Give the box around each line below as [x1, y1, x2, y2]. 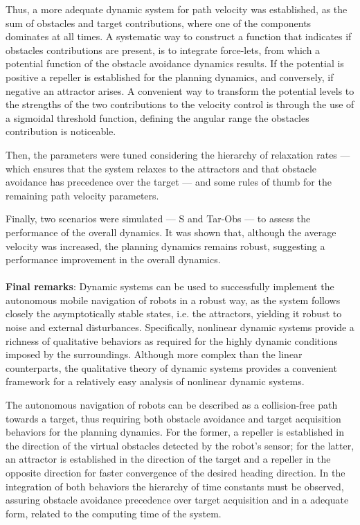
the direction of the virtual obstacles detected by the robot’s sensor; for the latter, [6, 438, 354, 452]
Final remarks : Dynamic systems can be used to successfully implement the [6, 279, 334, 294]
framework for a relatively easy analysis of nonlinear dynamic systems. [6, 374, 305, 389]
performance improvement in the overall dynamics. [6, 252, 221, 267]
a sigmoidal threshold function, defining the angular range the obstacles [6, 110, 309, 125]
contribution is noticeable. [6, 124, 116, 139]
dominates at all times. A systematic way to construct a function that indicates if [6, 29, 352, 44]
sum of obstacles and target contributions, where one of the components [6, 15, 312, 30]
